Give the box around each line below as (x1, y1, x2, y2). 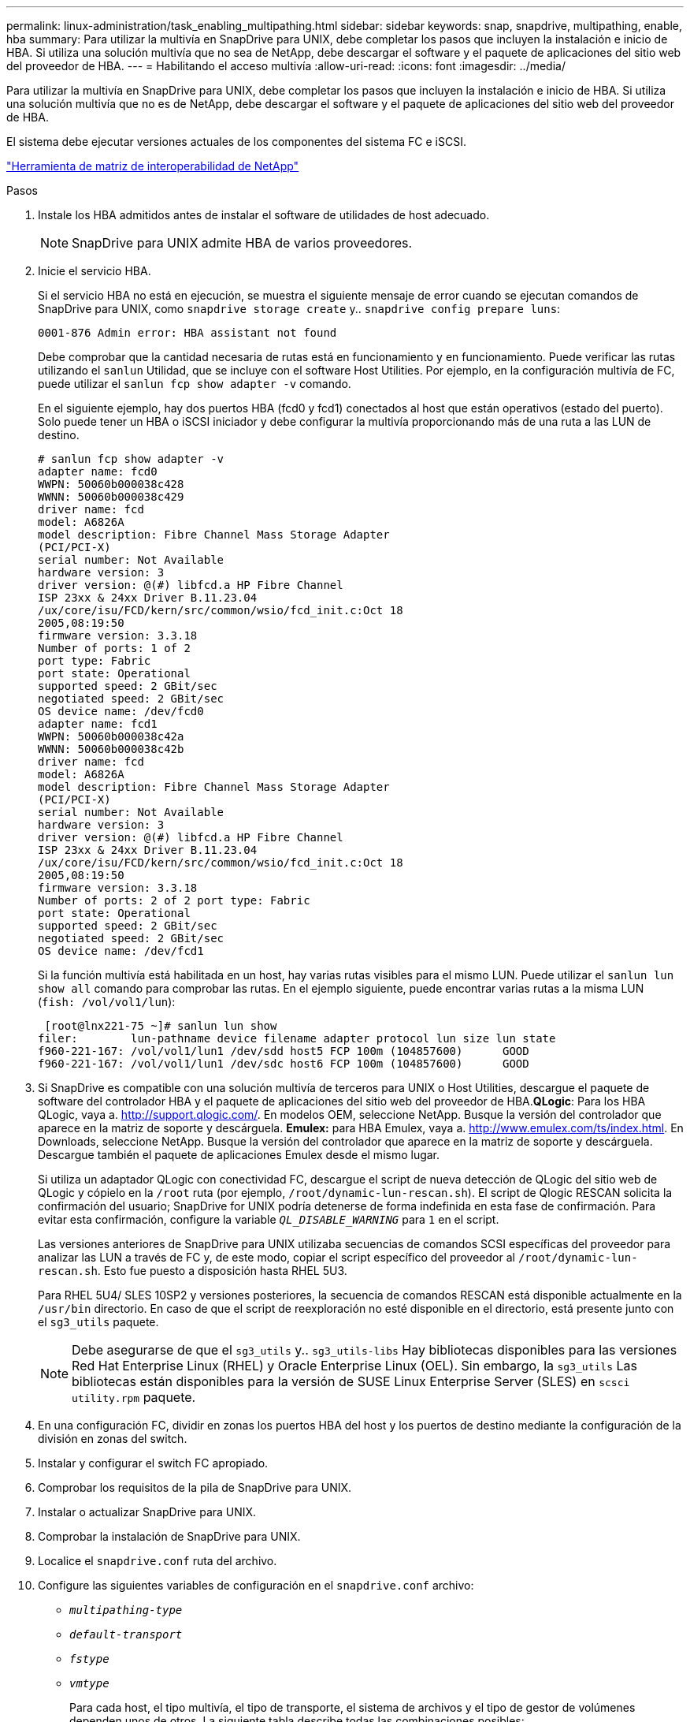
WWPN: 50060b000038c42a (38, 730, 184, 743)
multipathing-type (69, 1604, 183, 1616)
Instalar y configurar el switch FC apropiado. (38, 1456, 269, 1470)
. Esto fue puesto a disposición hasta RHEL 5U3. (97, 1264, 347, 1277)
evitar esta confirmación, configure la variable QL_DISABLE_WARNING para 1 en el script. (38, 1213, 499, 1226)
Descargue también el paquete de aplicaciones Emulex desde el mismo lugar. (38, 1148, 440, 1161)
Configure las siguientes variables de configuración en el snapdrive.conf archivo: (38, 1578, 474, 1592)
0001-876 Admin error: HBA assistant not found (38, 326, 337, 339)
